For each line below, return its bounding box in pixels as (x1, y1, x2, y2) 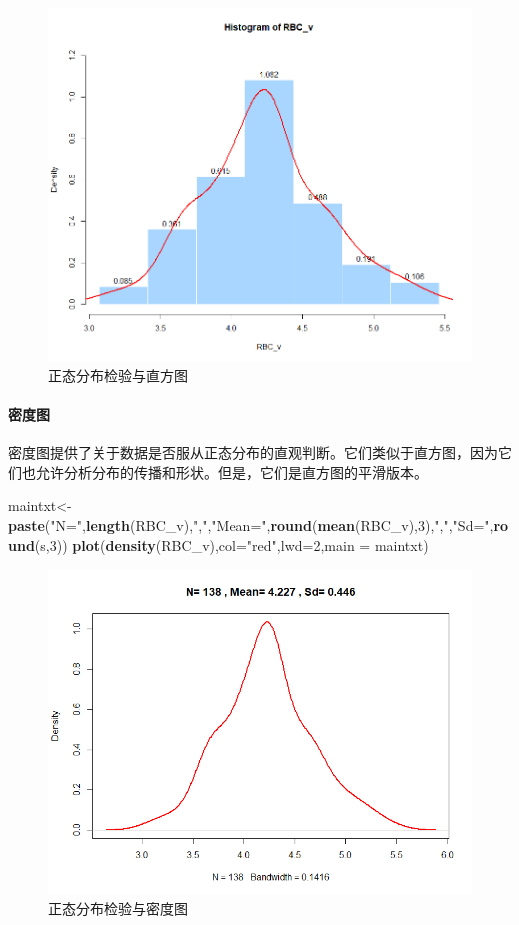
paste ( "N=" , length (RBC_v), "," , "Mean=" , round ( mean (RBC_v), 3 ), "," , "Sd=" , (8, 515, 494, 536)
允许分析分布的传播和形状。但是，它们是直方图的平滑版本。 (35, 461, 428, 482)
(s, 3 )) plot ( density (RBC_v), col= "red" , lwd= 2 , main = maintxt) (34, 534, 429, 555)
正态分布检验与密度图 (48, 897, 188, 918)
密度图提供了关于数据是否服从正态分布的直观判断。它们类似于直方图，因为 (8, 442, 498, 463)
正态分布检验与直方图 (48, 364, 188, 385)
